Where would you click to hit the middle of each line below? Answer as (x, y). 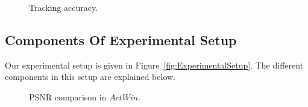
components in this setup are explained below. (90, 77)
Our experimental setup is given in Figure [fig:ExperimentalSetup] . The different (154, 65)
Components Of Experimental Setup (121, 39)
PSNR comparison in (68, 96)
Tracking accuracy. (64, 7)
